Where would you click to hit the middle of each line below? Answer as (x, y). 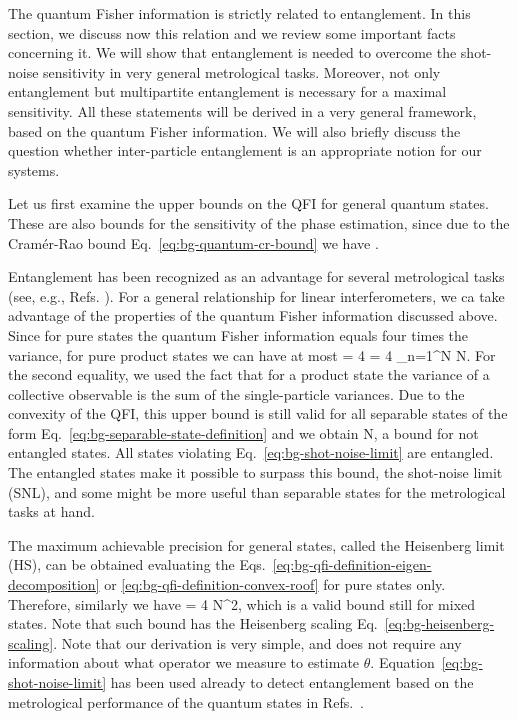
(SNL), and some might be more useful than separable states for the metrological (257, 491)
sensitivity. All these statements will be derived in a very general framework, (242, 110)
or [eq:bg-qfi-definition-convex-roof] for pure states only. (275, 584)
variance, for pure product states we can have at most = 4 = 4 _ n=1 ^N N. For (252, 354)
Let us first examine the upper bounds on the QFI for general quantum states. (248, 203)
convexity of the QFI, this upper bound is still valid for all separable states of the (258, 413)
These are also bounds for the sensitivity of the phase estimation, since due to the (259, 222)
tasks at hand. (51, 511)
